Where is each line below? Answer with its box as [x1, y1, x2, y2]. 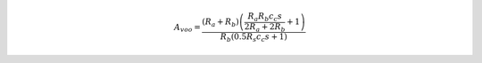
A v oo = [174, 22, 201, 35]
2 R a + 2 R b [244, 21, 286, 34]
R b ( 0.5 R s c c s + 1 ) [220, 32, 287, 44]
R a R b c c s [247, 11, 283, 23]
